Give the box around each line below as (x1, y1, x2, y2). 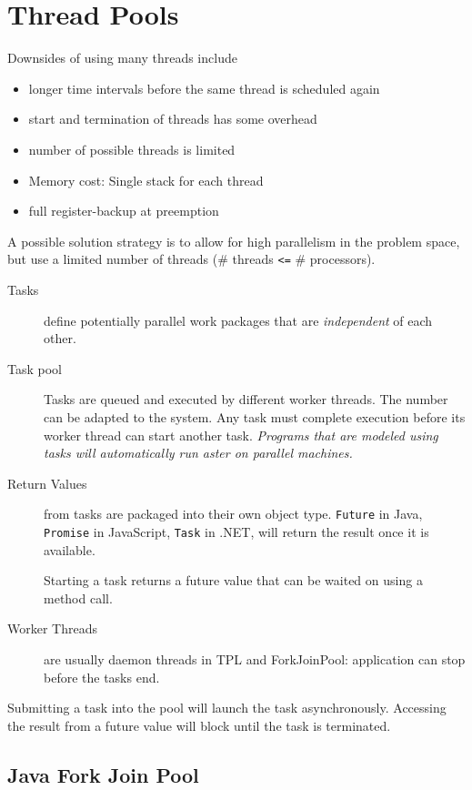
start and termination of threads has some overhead (28, 109, 317, 128)
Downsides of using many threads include (7, 48, 237, 67)
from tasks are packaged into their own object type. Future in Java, (44, 504, 423, 523)
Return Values (7, 473, 87, 492)
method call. (44, 588, 113, 607)
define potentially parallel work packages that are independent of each (44, 310, 433, 329)
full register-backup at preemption (28, 201, 219, 220)
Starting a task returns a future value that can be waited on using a (44, 571, 423, 590)
